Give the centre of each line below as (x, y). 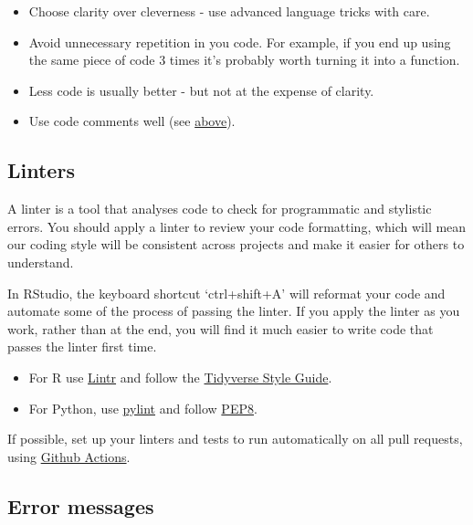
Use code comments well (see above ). (132, 121)
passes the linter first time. (82, 346)
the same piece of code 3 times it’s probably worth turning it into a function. (244, 60)
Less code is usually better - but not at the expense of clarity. (201, 90)
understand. (41, 262)
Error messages (81, 505)
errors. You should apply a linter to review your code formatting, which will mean (237, 226)
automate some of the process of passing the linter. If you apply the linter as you (234, 311)
